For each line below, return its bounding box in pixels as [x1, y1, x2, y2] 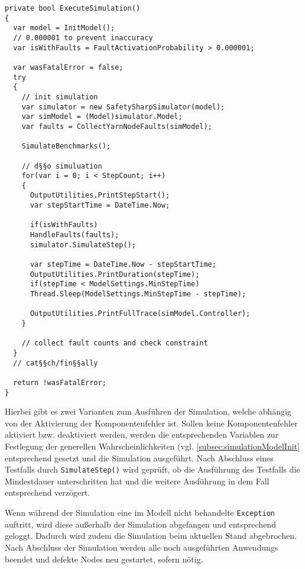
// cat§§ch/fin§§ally [13, 358, 98, 367]
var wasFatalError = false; [13, 63, 124, 72]
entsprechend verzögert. [5, 486, 90, 499]
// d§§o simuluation [21, 161, 102, 170]
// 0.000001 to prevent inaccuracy [13, 33, 153, 42]
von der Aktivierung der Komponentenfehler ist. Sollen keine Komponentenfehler [5, 416, 298, 429]
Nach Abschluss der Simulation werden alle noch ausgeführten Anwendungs [5, 541, 278, 553]
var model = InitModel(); [13, 24, 115, 33]
